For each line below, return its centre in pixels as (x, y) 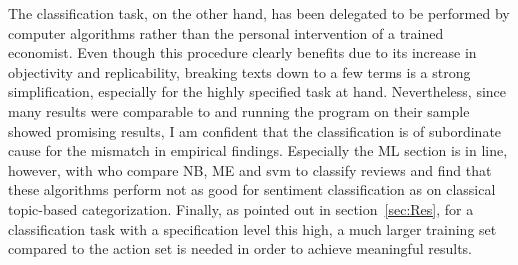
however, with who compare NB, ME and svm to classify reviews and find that (250, 169)
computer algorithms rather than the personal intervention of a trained (226, 32)
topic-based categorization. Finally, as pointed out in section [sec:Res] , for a (241, 208)
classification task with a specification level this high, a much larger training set (252, 228)
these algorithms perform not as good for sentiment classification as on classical (252, 189)
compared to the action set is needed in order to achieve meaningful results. (240, 248)
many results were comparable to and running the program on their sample (239, 110)
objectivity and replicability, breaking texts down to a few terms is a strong (239, 71)
